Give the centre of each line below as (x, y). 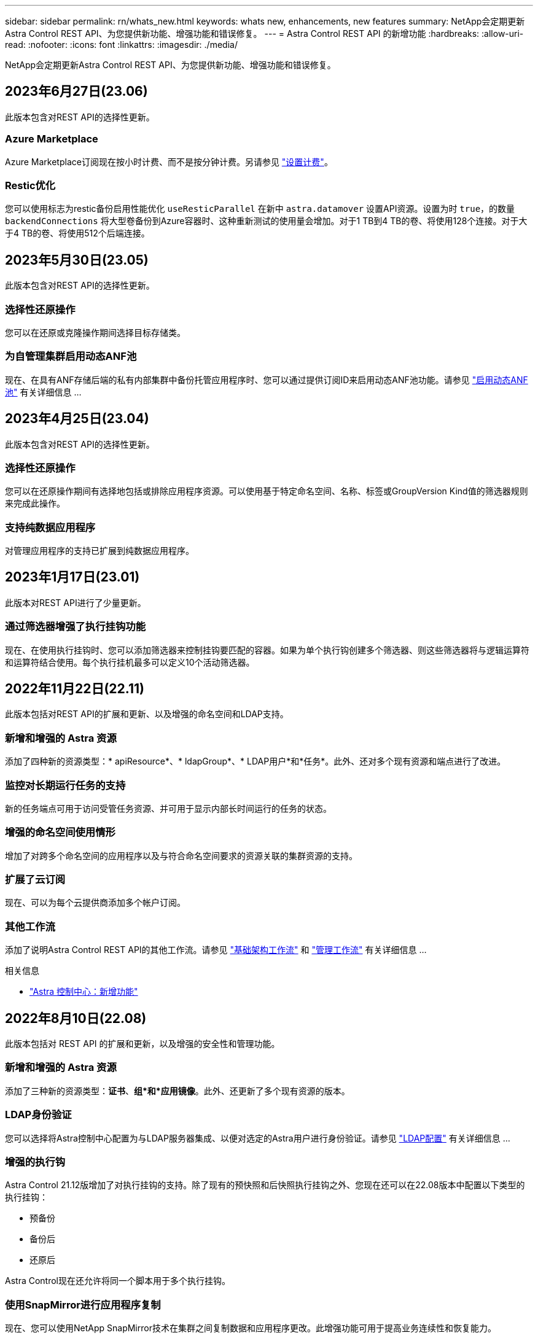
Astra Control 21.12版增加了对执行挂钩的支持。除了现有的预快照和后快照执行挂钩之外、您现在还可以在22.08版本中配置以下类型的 (265, 1185)
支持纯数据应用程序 (50, 527)
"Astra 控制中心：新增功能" (84, 992)
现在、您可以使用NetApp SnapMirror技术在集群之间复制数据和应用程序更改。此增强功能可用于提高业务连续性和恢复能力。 (251, 1328)
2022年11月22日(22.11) (75, 689)
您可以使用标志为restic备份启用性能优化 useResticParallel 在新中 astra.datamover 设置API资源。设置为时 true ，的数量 (260, 209)
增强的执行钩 (35, 1161)
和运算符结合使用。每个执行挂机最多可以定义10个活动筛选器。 (130, 662)
